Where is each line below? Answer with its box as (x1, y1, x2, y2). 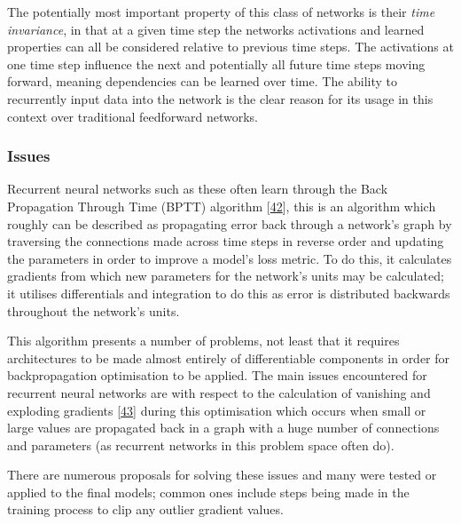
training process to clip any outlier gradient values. (7, 500, 284, 519)
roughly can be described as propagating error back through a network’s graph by (7, 214, 452, 233)
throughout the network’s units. (7, 301, 180, 320)
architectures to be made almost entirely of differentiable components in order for (7, 348, 450, 367)
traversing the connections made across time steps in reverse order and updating (7, 232, 444, 250)
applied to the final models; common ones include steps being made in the (7, 482, 410, 501)
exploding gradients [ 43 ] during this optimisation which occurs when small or (7, 401, 426, 419)
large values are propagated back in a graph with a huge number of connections (7, 418, 440, 437)
